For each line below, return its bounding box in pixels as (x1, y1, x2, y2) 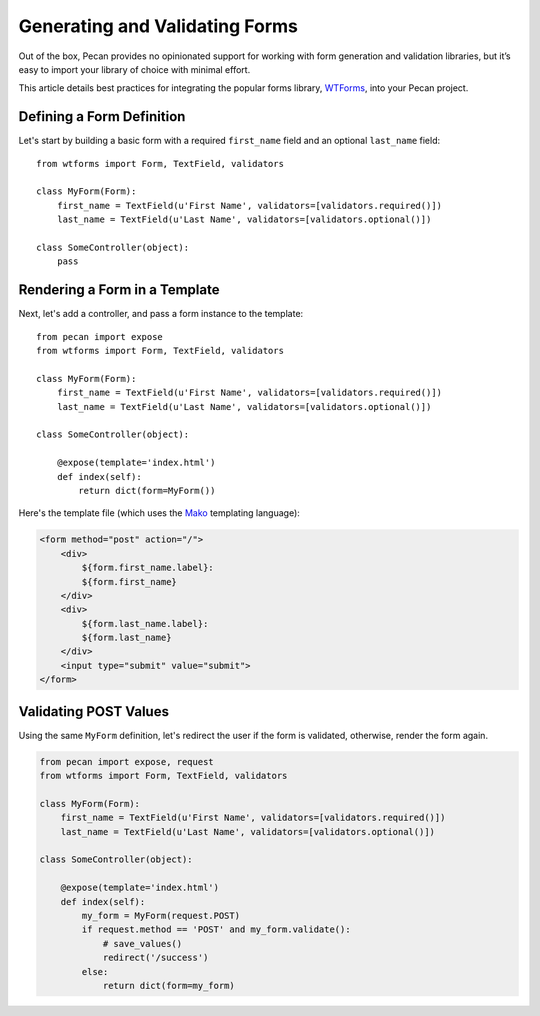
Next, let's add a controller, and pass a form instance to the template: (18, 308, 304, 320)
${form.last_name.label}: (81, 618, 209, 629)
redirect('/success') (102, 952, 209, 964)
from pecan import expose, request (39, 756, 214, 767)
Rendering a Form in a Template (18, 281, 220, 299)
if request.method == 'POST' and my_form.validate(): (81, 924, 351, 935)
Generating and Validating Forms (18, 15, 299, 37)
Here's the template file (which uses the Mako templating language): (18, 507, 300, 519)
